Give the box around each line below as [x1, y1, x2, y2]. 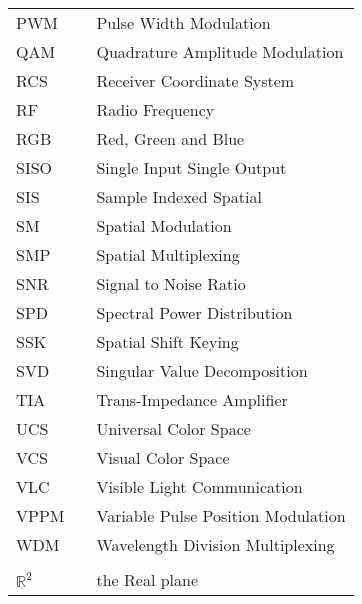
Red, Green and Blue [96, 127, 245, 150]
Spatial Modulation [96, 214, 232, 237]
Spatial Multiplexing [96, 243, 240, 266]
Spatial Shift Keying [96, 330, 239, 353]
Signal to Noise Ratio [96, 272, 246, 295]
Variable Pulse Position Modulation [96, 504, 346, 527]
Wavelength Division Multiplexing [96, 533, 335, 556]
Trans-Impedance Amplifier [96, 388, 288, 411]
